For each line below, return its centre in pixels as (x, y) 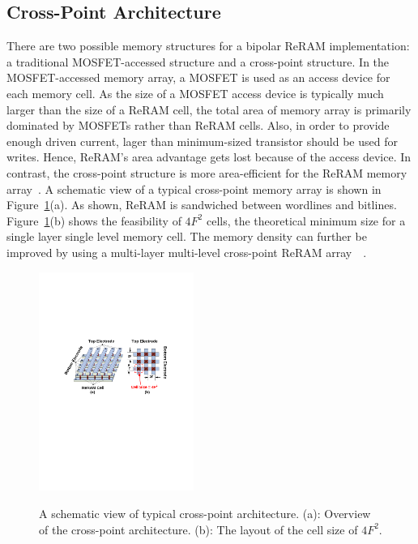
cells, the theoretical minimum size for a (306, 220)
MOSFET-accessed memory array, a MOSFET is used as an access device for (198, 77)
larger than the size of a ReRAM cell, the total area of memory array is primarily (209, 109)
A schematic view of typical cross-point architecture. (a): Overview (205, 514)
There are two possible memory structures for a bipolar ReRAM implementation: (208, 46)
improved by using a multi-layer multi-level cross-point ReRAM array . (187, 252)
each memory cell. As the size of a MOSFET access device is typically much (195, 93)
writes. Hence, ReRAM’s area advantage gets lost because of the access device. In (209, 157)
